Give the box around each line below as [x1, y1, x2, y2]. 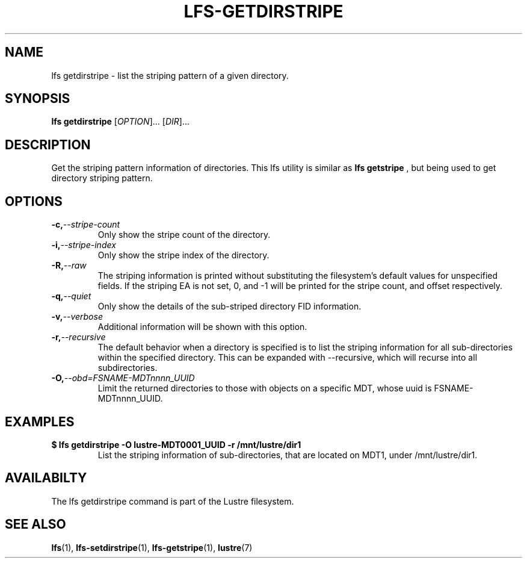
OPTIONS [5, 193, 63, 209]
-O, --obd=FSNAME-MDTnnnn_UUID [51, 373, 195, 384]
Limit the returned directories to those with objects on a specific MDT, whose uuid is [97, 383, 432, 394]
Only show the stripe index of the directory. [97, 250, 270, 261]
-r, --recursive [51, 332, 106, 343]
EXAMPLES [5, 414, 75, 429]
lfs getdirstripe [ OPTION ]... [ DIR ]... [51, 116, 190, 127]
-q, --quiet [51, 291, 91, 302]
